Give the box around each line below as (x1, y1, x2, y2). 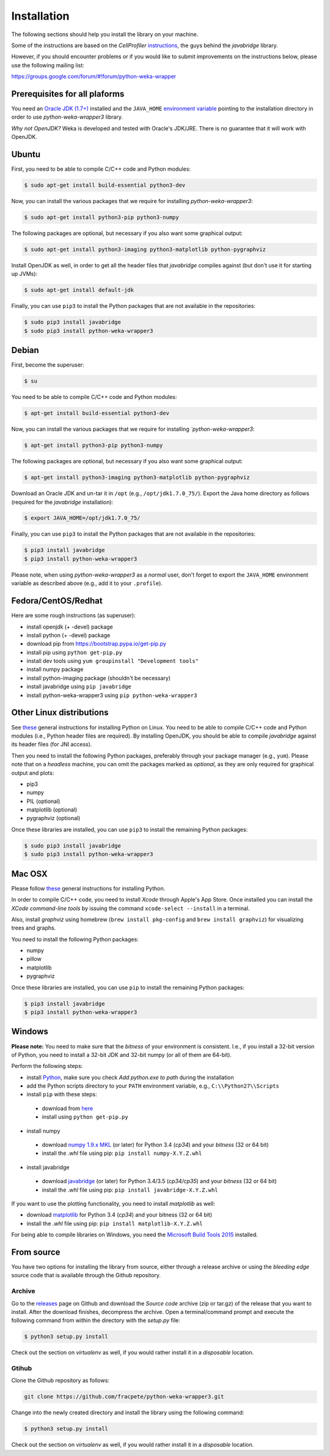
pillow (26, 955, 42, 963)
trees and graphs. (11, 924, 56, 931)
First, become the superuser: (11, 361, 85, 368)
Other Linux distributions (11, 707, 109, 718)
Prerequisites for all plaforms (11, 89, 125, 99)
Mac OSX (11, 868, 48, 879)
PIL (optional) (26, 797, 61, 805)
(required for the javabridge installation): (11, 498, 114, 506)
